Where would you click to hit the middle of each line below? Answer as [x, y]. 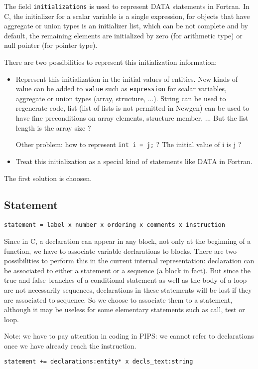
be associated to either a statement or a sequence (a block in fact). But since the [127, 270]
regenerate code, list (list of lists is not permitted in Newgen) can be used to [132, 108]
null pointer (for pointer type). [51, 45]
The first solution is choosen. [48, 178]
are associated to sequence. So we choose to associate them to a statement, [118, 299]
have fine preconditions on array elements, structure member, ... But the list [132, 118]
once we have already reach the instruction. [70, 345]
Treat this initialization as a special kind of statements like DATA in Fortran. [134, 161]
